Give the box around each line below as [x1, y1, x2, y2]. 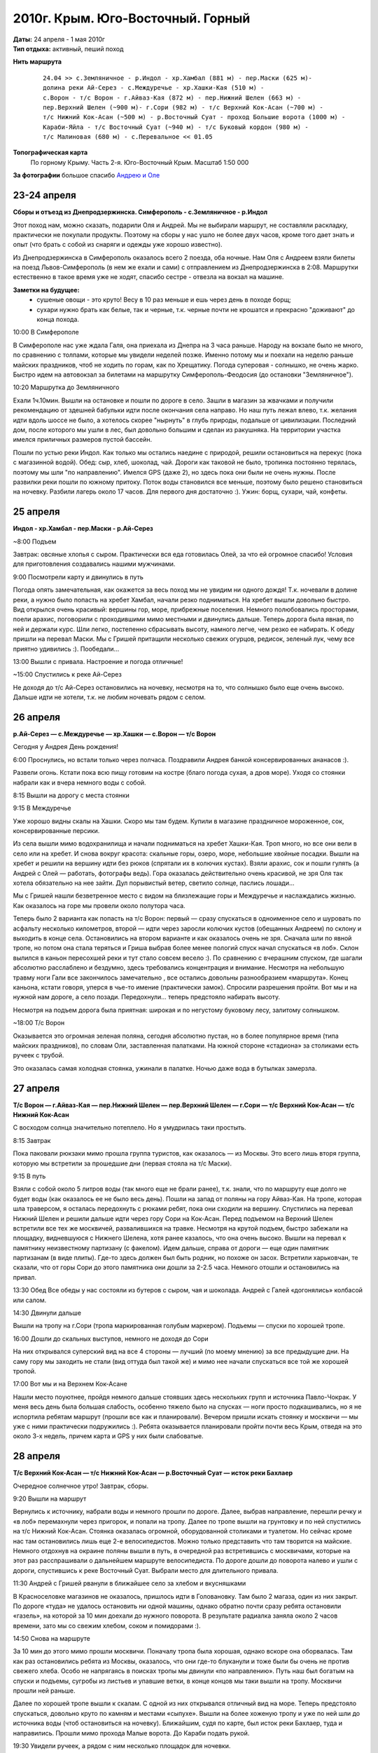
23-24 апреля [13, 189, 76, 201]
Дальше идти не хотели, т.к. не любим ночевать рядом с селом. [13, 693, 206, 701]
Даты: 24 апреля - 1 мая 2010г [13, 35, 105, 43]
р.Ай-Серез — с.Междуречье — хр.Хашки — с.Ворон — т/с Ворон [13, 729, 216, 738]
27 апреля [13, 1082, 60, 1094]
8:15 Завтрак [13, 1136, 51, 1144]
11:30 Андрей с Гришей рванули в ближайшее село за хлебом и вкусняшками [13, 1579, 246, 1588]
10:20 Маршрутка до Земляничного [13, 383, 120, 392]
